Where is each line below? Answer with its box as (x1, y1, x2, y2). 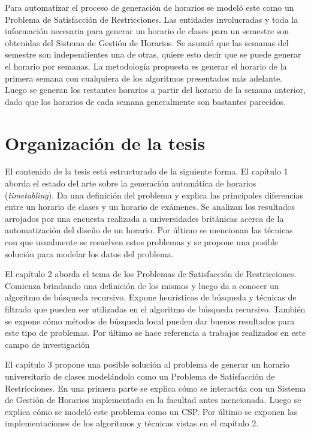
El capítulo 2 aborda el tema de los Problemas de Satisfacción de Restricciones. (5, 267, 297, 280)
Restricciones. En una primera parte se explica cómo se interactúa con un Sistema (5, 381, 306, 394)
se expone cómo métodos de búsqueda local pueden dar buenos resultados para (5, 314, 295, 327)
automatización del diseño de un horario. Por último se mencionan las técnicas (5, 224, 293, 236)
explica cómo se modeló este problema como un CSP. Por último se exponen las (5, 405, 298, 417)
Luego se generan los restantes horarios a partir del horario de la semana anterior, (5, 83, 306, 96)
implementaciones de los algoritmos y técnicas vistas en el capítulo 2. (5, 417, 259, 429)
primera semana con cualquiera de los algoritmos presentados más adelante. (5, 71, 283, 84)
